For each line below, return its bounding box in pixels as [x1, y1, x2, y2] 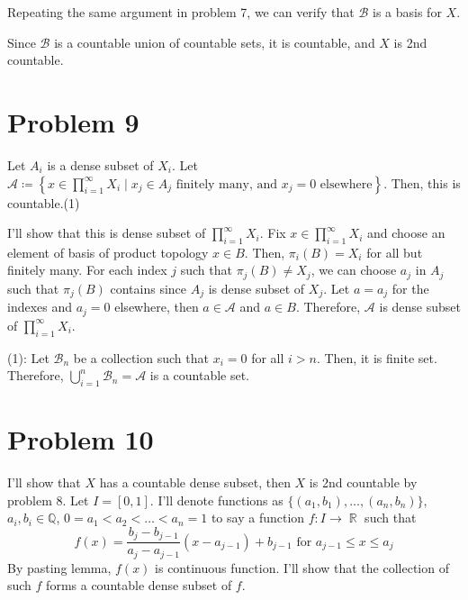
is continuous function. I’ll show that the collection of [155, 558, 449, 577]
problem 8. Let [7, 490, 89, 509]
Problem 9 [7, 103, 139, 140]
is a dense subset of [47, 155, 154, 174]
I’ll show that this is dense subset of [7, 223, 206, 242]
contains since [110, 278, 187, 297]
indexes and [7, 297, 73, 316]
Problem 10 [7, 421, 154, 458]
